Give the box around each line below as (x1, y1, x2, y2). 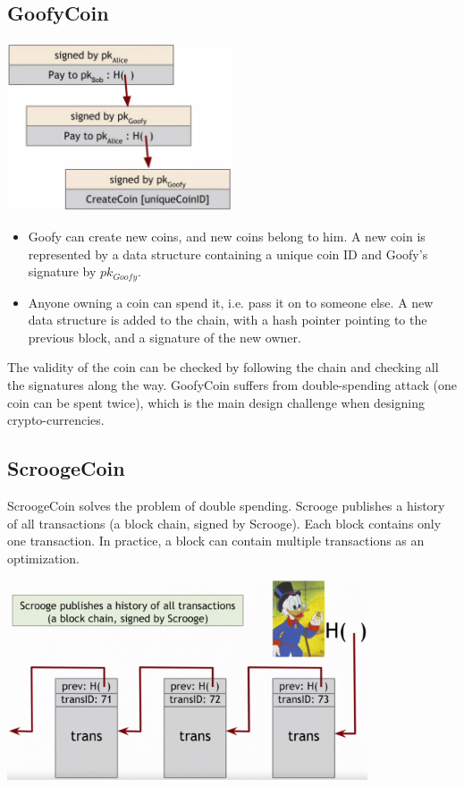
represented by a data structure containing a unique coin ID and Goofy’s (28, 244, 428, 263)
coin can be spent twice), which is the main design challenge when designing (7, 393, 425, 411)
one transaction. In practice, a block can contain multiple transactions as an (7, 531, 425, 550)
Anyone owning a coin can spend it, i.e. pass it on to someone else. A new (28, 292, 434, 311)
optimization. (7, 548, 80, 567)
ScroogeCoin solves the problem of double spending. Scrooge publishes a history (7, 496, 445, 515)
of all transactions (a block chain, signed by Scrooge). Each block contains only (7, 513, 442, 532)
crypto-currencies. (7, 410, 105, 429)
